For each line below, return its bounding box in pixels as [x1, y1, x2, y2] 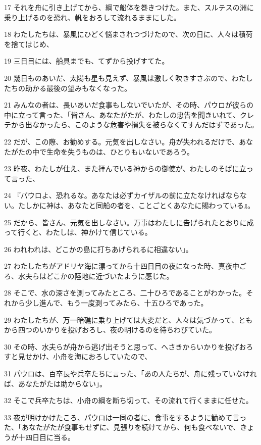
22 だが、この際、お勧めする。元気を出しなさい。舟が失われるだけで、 [4, 136, 239, 146]
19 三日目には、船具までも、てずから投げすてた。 [4, 56, 169, 66]
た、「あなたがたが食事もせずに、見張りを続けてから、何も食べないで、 [4, 422, 240, 432]
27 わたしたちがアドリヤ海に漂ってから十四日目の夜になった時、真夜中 [4, 261, 239, 271]
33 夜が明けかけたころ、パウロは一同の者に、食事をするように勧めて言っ [4, 412, 247, 422]
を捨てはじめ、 [4, 38, 54, 49]
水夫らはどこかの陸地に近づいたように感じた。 [18, 270, 174, 281]
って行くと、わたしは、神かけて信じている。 [4, 227, 152, 237]
